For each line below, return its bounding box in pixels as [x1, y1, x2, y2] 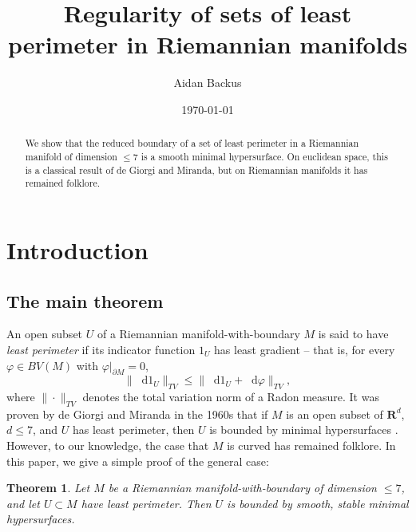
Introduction [6, 233, 149, 266]
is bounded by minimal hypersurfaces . [209, 421, 398, 438]
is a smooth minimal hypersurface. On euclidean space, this [141, 149, 388, 163]
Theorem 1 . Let [6, 479, 90, 496]
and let [6, 495, 40, 511]
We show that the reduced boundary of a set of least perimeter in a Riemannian [25, 136, 359, 150]
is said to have [318, 325, 389, 342]
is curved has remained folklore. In [227, 437, 396, 454]
